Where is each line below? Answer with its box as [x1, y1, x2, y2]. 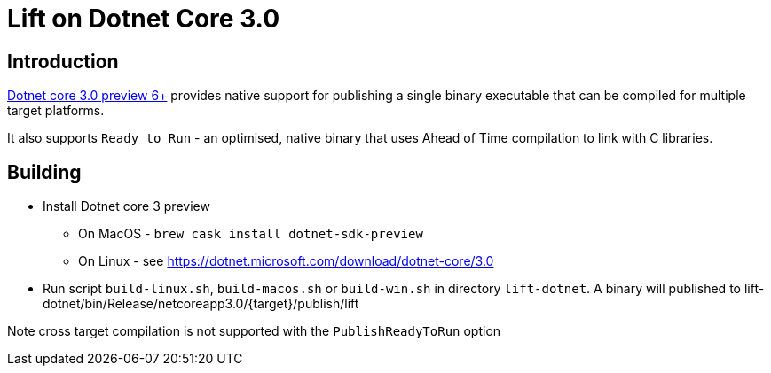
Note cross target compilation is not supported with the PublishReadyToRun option [7, 323, 501, 339]
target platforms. [7, 103, 105, 119]
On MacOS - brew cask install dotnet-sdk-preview [78, 226, 423, 242]
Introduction [7, 50, 119, 73]
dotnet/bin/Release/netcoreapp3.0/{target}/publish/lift [43, 296, 359, 312]
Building [7, 160, 82, 183]
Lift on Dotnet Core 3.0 [7, 4, 280, 34]
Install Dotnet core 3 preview [43, 198, 210, 214]
